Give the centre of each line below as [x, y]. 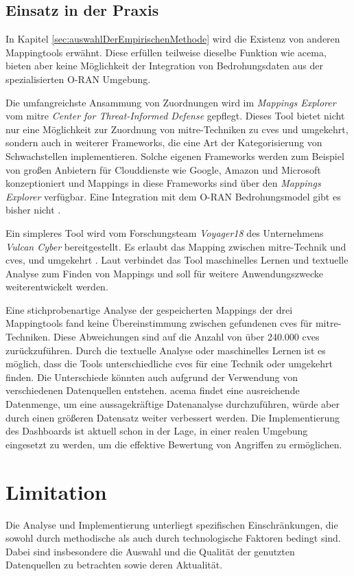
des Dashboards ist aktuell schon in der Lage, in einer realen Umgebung [157, 431]
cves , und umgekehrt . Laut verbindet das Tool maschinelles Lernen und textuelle [177, 260]
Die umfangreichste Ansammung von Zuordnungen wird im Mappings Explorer [171, 102]
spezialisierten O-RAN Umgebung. [78, 79]
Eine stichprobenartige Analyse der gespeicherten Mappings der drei [149, 309]
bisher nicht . [33, 210]
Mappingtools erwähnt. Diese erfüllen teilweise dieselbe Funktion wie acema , [166, 52]
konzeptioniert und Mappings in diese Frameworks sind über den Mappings [163, 183]
